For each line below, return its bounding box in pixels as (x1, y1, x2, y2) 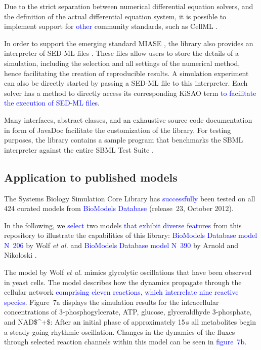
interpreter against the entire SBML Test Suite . (4, 144, 154, 155)
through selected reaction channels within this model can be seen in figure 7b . (4, 336, 247, 347)
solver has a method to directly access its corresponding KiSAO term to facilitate (4, 87, 256, 98)
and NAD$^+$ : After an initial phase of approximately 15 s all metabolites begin (4, 317, 256, 327)
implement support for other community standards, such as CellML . (4, 21, 218, 31)
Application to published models (4, 169, 178, 185)
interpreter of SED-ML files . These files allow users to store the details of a (4, 48, 239, 58)
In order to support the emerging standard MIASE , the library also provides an (4, 38, 253, 48)
